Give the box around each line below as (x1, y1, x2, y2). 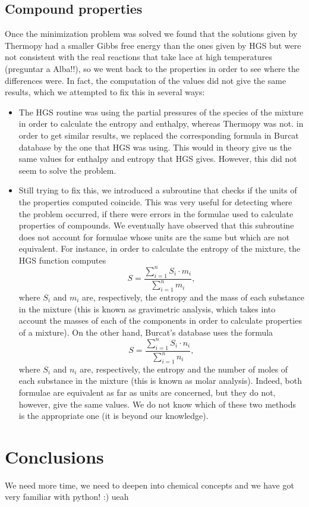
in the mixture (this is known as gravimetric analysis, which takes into (18, 302, 276, 315)
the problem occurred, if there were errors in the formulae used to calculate (18, 207, 294, 220)
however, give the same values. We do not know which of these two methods (18, 398, 296, 410)
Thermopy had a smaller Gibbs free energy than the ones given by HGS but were (5, 39, 301, 51)
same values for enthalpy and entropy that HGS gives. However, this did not (18, 152, 297, 165)
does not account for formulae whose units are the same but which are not (18, 230, 290, 243)
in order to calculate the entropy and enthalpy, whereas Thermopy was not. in (18, 117, 304, 130)
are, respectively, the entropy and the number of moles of (80, 362, 288, 375)
